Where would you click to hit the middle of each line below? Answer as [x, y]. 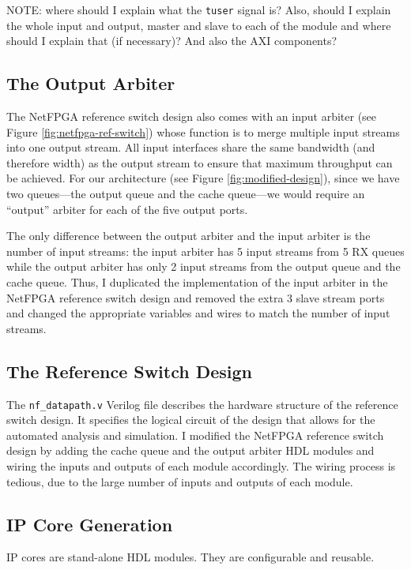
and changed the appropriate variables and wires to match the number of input [198, 313]
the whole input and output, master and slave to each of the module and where [199, 25]
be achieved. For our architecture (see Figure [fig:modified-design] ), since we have [203, 178]
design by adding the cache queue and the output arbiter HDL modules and [190, 450]
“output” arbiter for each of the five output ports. [127, 209]
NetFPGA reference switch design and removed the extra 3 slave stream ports [196, 297]
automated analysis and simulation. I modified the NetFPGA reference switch [195, 435]
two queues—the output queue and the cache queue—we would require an [186, 194]
